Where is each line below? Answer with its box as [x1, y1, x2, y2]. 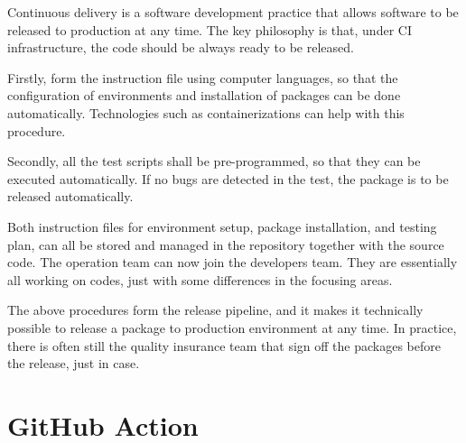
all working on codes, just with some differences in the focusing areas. [7, 270, 393, 289]
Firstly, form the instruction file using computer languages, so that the [7, 68, 398, 87]
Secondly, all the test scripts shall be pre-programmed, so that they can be [7, 152, 421, 171]
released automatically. [7, 187, 134, 206]
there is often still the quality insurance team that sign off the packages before [7, 336, 441, 355]
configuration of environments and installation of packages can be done [7, 86, 401, 105]
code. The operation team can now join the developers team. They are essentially [7, 253, 458, 272]
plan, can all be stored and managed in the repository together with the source [7, 235, 444, 254]
